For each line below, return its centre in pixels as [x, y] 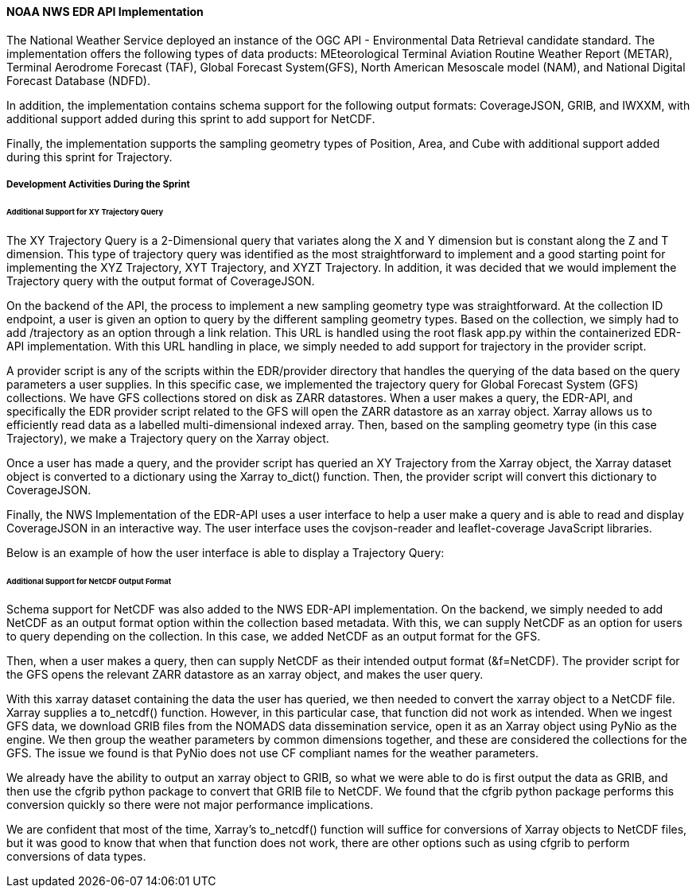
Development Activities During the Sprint [98, 184]
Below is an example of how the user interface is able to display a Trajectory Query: [226, 552]
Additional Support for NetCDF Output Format [89, 581]
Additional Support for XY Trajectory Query [85, 211]
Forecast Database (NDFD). [79, 80]
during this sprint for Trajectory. [89, 157]
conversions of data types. [76, 857]
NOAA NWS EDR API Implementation [105, 12]
